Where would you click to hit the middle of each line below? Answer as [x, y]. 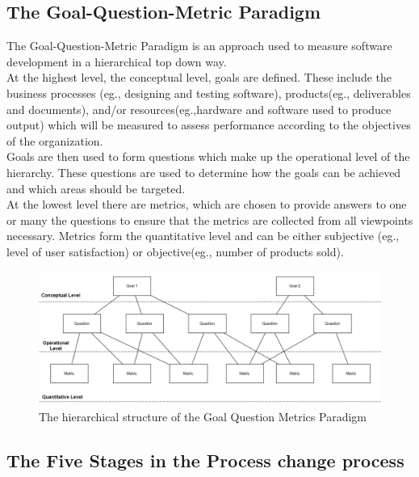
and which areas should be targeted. [96, 188]
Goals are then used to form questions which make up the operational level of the [208, 156]
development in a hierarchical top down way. [117, 61]
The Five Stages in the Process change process [205, 460]
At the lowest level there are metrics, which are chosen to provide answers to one [207, 204]
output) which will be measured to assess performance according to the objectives [209, 125]
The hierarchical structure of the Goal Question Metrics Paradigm [203, 416]
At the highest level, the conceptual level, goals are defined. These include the [199, 77]
